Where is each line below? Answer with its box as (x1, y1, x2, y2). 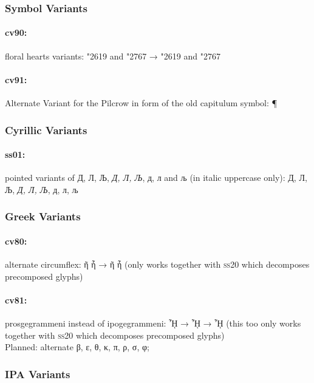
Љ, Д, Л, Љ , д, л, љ (5, 183, 78, 195)
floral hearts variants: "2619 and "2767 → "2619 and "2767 (5, 49, 220, 62)
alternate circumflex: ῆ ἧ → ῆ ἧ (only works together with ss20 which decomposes (5, 258, 310, 271)
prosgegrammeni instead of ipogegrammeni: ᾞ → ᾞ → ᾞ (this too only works (5, 317, 301, 330)
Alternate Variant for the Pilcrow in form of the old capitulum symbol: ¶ (5, 97, 278, 109)
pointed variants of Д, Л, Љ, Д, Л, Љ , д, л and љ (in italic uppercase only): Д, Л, (5, 171, 307, 184)
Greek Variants (5, 209, 81, 224)
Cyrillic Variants (5, 122, 87, 137)
